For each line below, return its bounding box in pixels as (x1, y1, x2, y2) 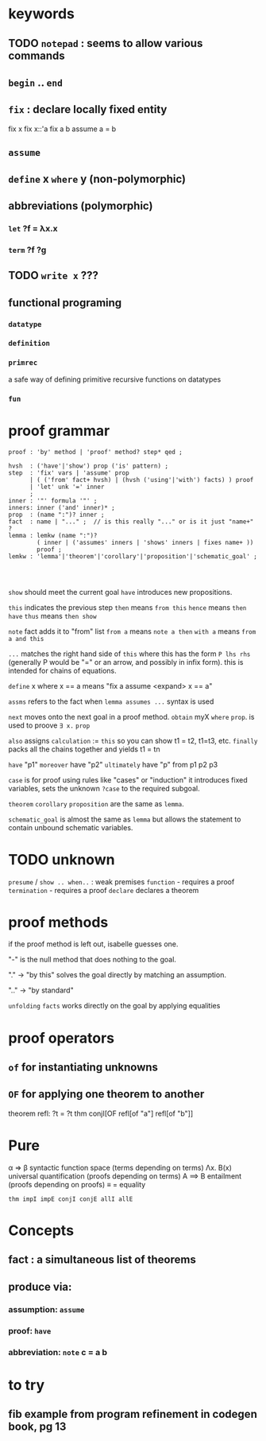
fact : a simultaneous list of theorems (8, 1253, 196, 1267)
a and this (8, 635, 44, 643)
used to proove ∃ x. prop (8, 720, 91, 730)
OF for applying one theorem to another (8, 1087, 205, 1101)
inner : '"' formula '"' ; (8, 496, 98, 505)
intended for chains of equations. (8, 666, 117, 675)
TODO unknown (8, 850, 115, 868)
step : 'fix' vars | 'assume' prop (8, 468, 129, 477)
